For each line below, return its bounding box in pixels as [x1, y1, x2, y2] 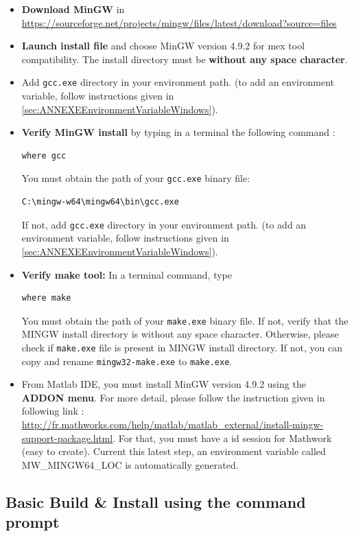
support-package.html [21, 430, 113, 445]
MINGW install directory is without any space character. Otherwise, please [21, 327, 339, 341]
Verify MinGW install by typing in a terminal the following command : [21, 125, 335, 139]
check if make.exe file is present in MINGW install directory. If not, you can [21, 340, 343, 354]
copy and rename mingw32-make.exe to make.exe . [21, 353, 233, 368]
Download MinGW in [21, 2, 125, 16]
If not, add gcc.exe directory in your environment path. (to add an [21, 217, 307, 231]
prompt [5, 511, 60, 533]
